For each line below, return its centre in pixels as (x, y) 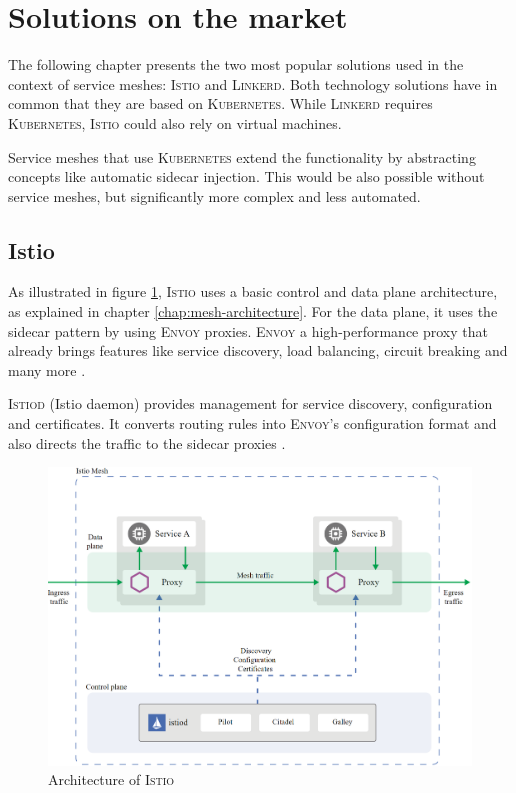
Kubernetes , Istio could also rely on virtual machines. (175, 122)
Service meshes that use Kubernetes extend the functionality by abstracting (242, 156)
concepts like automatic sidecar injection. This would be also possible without (246, 176)
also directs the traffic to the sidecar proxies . (147, 442)
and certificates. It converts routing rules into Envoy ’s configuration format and (252, 423)
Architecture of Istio (111, 779)
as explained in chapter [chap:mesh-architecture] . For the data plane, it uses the (253, 311)
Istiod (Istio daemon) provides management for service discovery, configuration (250, 403)
